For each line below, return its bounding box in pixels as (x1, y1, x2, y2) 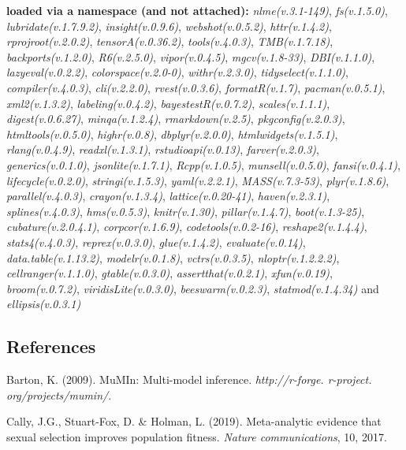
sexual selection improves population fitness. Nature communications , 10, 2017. (6, 428, 387, 444)
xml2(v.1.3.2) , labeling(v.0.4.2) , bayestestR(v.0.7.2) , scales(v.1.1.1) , (6, 95, 330, 111)
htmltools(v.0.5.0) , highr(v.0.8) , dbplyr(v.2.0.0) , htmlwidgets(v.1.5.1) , (6, 125, 338, 142)
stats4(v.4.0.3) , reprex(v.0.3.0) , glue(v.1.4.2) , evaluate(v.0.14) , (6, 233, 306, 250)
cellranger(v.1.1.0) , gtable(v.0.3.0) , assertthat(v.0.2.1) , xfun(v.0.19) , (6, 265, 333, 281)
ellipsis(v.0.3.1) (6, 296, 81, 312)
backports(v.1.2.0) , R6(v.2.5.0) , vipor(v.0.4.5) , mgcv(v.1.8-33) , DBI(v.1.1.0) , (6, 48, 375, 65)
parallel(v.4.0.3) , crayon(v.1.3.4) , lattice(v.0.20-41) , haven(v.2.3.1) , (6, 188, 330, 204)
